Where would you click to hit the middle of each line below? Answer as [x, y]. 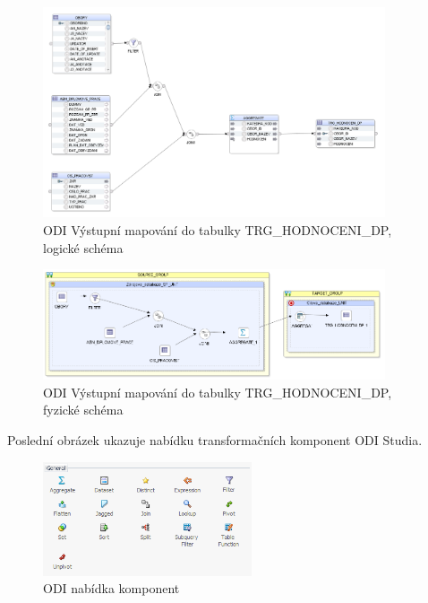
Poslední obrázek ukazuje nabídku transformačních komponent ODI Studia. [215, 440]
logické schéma [83, 247]
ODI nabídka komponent [111, 588]
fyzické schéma [83, 410]
